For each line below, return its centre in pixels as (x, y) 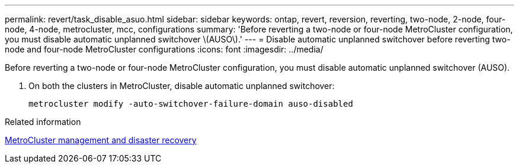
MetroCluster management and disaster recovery (101, 140)
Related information (43, 122)
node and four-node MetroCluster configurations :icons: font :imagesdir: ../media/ (164, 49)
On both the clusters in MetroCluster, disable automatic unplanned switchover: (182, 86)
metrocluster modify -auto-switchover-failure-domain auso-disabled (191, 104)
